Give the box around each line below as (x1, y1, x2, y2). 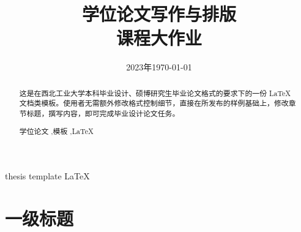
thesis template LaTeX (5, 170, 90, 182)
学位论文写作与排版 (81, 1, 236, 26)
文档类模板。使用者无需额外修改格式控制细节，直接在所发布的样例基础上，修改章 (19, 98, 296, 108)
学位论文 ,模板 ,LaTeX (19, 125, 94, 136)
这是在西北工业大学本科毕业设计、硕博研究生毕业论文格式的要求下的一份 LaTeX (19, 88, 291, 98)
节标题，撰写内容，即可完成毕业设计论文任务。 (19, 108, 180, 119)
